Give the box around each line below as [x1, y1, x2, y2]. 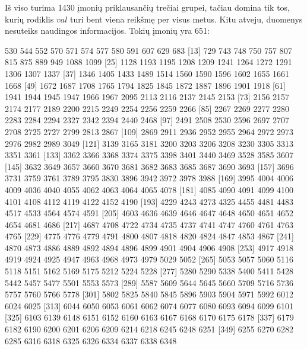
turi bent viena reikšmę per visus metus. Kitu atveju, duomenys [69, 12, 303, 25]
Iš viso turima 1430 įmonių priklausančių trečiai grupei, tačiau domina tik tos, [5, 1, 290, 13]
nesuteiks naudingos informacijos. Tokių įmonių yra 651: [5, 24, 210, 37]
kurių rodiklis [5, 12, 54, 25]
